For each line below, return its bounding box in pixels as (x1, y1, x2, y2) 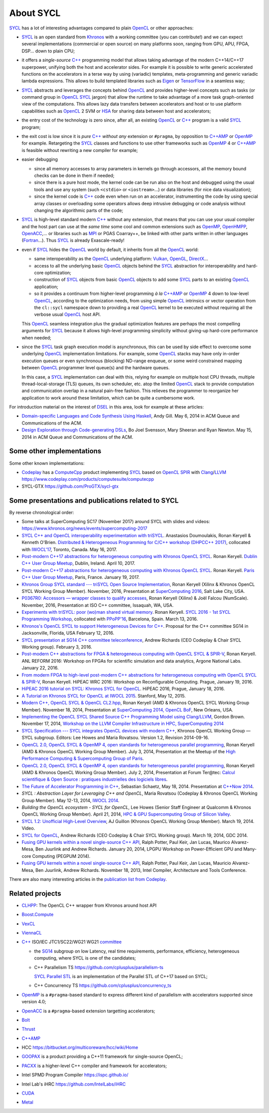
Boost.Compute (21, 912, 54, 918)
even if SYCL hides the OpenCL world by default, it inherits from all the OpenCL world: (21, 247, 199, 253)
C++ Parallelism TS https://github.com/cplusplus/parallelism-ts (34, 964, 164, 970)
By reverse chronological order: (9, 509, 74, 515)
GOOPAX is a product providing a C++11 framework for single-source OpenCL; (21, 1054, 183, 1060)
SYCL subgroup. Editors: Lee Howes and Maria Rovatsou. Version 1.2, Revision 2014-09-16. (21, 735, 209, 741)
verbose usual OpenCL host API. (34, 311, 101, 317)
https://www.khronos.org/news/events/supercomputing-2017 (21, 526, 148, 532)
